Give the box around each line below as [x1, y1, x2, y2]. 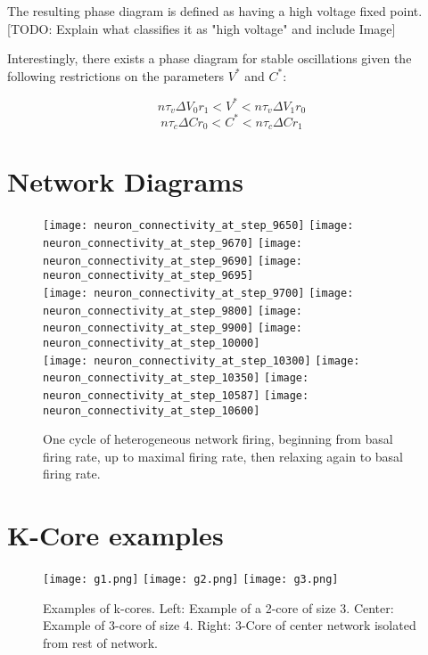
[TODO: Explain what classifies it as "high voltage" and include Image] [7, 19, 396, 37]
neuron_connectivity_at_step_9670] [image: [43, 237, 303, 250]
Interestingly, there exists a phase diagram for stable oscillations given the [7, 49, 412, 68]
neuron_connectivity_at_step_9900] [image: [43, 322, 303, 335]
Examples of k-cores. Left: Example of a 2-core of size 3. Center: [43, 598, 394, 617]
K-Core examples [7, 517, 224, 553]
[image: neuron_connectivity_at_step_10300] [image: [43, 354, 360, 367]
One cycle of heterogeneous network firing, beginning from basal [43, 430, 393, 448]
